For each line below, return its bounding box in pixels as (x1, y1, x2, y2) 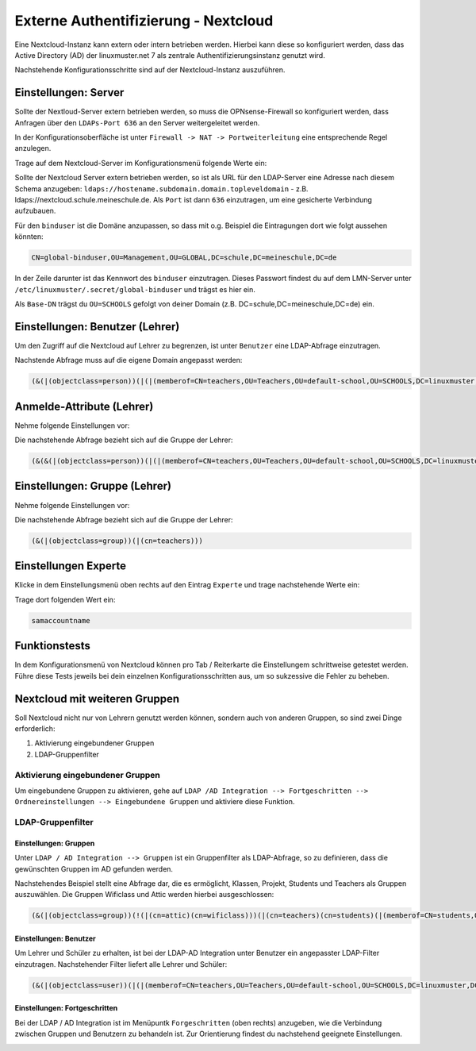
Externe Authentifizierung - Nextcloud (14, 12, 274, 29)
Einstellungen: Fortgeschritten (14, 1003, 118, 1013)
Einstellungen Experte (14, 560, 127, 573)
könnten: (14, 232, 44, 241)
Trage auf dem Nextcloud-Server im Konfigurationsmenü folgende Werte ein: (14, 158, 267, 167)
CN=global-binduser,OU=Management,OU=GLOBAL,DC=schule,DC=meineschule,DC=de (31, 253, 337, 262)
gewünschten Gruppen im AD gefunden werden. (14, 864, 174, 873)
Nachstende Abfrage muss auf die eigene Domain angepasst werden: (14, 356, 243, 365)
